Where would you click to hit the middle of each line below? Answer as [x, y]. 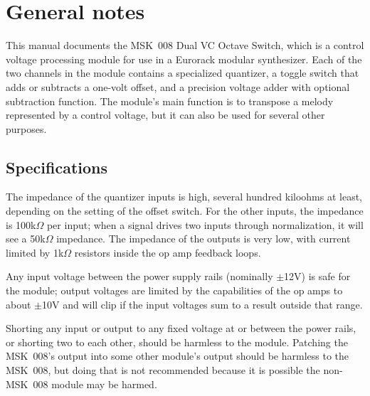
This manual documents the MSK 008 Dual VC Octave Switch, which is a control [185, 45]
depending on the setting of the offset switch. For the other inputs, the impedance [185, 211]
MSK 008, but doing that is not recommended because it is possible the [163, 370]
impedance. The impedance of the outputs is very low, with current [203, 239]
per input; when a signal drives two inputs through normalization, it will [205, 224]
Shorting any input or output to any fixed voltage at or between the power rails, [181, 328]
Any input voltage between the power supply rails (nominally [139, 276]
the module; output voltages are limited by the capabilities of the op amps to [174, 290]
